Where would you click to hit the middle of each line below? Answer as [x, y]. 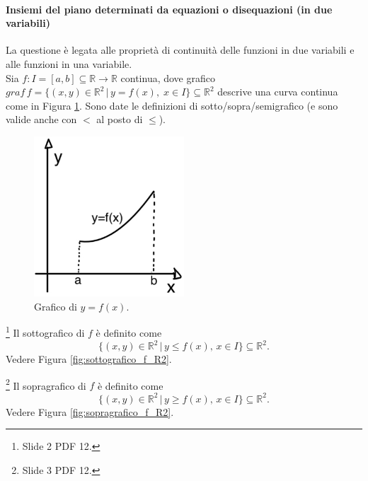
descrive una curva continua [278, 92]
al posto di [120, 119]
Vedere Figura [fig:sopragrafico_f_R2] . [90, 411]
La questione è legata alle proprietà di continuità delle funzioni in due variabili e [180, 50]
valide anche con [41, 119]
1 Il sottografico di [45, 332]
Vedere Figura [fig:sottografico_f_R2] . [89, 359]
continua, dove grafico [168, 77]
